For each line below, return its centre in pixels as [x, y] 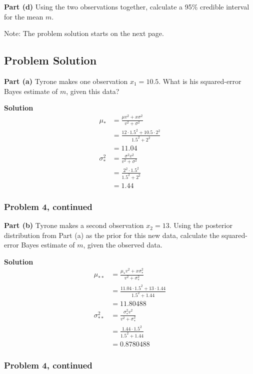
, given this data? [93, 91]
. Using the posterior [201, 225]
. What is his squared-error [200, 81]
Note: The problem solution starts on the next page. [84, 33]
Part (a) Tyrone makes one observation [66, 81]
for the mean [24, 16]
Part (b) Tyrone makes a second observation [74, 225]
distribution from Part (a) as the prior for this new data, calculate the [112, 235]
